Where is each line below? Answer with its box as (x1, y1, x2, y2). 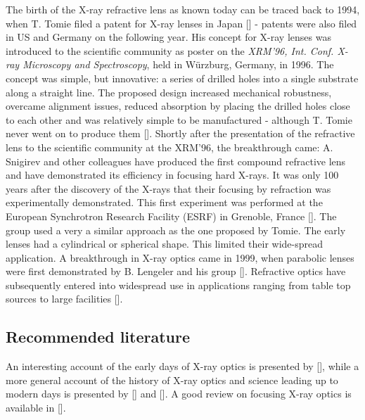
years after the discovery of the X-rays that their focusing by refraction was (6, 181, 331, 196)
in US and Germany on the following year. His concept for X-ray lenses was (6, 30, 331, 44)
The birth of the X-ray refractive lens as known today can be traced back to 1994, (6, 2, 360, 16)
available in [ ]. (6, 400, 66, 415)
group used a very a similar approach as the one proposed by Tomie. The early (6, 222, 346, 237)
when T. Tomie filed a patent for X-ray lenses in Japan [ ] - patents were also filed (6, 15, 357, 30)
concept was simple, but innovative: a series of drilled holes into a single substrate (6, 70, 359, 85)
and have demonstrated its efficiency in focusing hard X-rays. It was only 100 (6, 167, 339, 182)
